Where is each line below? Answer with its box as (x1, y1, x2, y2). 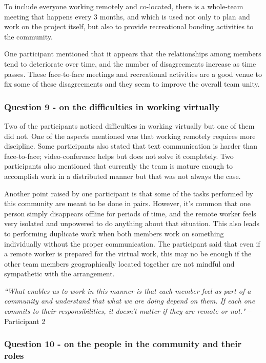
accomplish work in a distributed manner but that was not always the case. (4, 170, 241, 181)
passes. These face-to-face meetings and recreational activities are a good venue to (4, 68, 262, 79)
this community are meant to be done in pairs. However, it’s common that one (4, 198, 251, 209)
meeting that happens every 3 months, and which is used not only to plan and (4, 11, 250, 22)
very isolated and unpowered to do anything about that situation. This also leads (4, 218, 259, 229)
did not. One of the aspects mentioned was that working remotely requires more (4, 130, 256, 141)
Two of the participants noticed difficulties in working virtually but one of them (4, 120, 255, 131)
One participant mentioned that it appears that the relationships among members (4, 48, 261, 59)
